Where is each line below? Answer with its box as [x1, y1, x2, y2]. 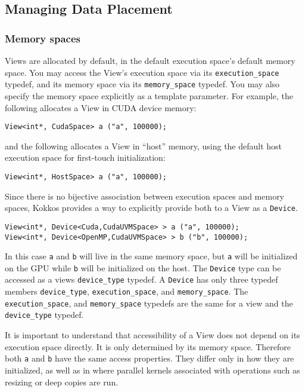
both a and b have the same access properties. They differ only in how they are [5, 352, 294, 365]
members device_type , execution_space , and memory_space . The [5, 285, 248, 298]
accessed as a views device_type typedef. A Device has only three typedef [5, 273, 278, 286]
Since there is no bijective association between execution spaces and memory [5, 189, 285, 202]
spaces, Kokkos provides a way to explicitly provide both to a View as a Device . [5, 201, 298, 214]
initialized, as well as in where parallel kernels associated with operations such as [5, 363, 300, 376]
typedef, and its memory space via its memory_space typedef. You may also [5, 78, 280, 90]
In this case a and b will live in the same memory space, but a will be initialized [5, 250, 298, 262]
